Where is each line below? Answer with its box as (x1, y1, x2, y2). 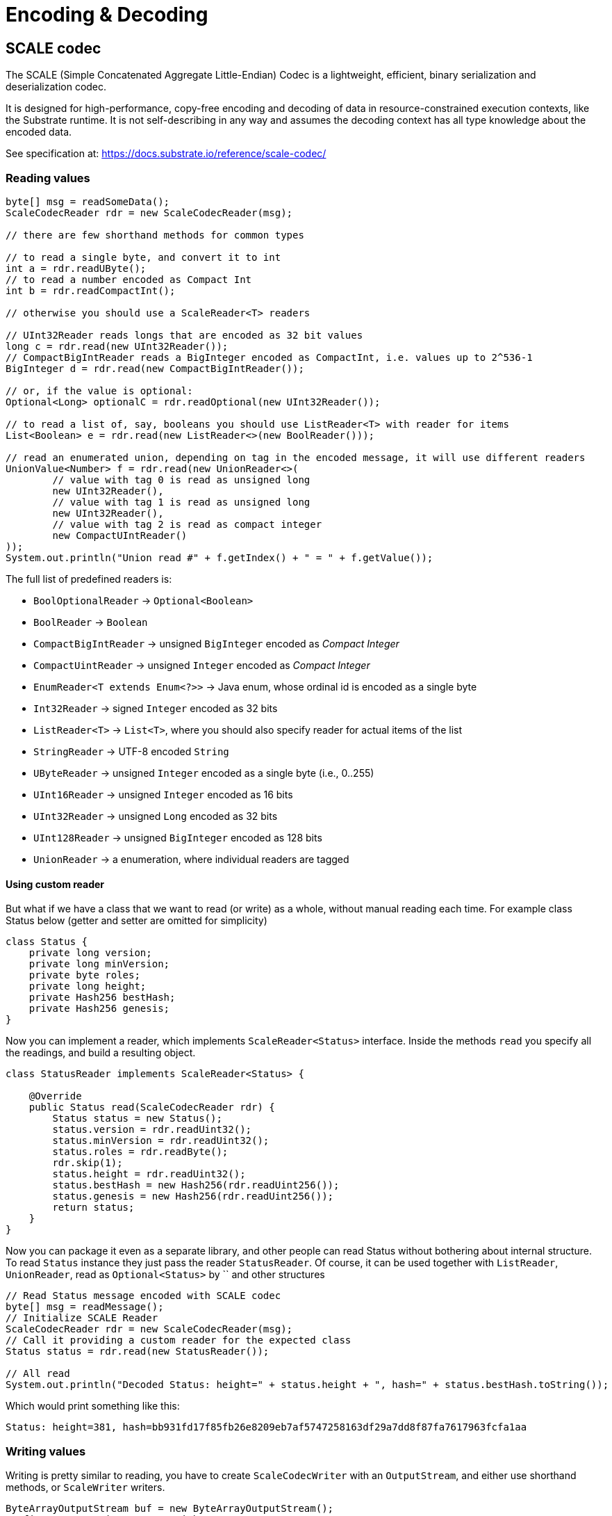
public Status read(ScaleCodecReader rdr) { (28, 1102, 275, 1113)
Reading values (6, 170, 90, 185)
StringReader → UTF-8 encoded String (33, 745, 229, 757)
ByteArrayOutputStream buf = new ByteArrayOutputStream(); (6, 1502, 334, 1514)
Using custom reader (6, 878, 105, 890)
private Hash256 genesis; (28, 1003, 170, 1015)
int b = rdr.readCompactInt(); (6, 284, 176, 296)
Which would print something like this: (6, 1400, 180, 1412)
